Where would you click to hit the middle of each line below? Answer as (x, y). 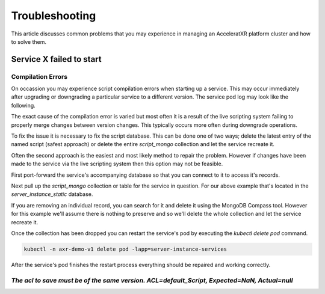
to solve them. (29, 41)
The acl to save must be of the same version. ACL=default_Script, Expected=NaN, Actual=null (152, 280)
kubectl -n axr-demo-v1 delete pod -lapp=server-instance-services (125, 249)
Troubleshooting (54, 16)
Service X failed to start (56, 59)
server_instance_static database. (52, 194)
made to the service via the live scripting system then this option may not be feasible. (117, 164)
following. (23, 105)
